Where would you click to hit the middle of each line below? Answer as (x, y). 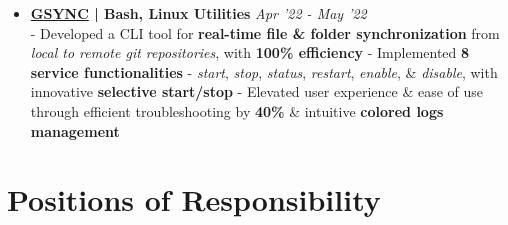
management (75, 130)
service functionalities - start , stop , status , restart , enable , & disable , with (264, 71)
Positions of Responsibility (194, 199)
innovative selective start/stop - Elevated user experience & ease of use (257, 91)
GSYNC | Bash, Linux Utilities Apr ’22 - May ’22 (198, 13)
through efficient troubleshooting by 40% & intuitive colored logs (237, 110)
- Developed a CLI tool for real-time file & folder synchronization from (265, 32)
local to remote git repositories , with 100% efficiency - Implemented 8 (250, 52)
